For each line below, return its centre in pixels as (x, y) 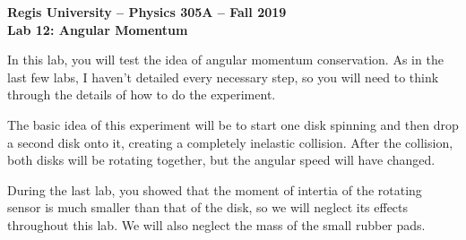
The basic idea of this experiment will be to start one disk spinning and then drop (233, 124)
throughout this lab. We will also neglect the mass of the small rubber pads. (216, 224)
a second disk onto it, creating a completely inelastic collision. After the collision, (230, 142)
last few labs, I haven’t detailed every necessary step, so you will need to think (223, 77)
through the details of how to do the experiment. (142, 94)
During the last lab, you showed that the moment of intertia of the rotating (215, 189)
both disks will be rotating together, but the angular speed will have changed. (221, 160)
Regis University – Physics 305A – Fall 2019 (147, 12)
